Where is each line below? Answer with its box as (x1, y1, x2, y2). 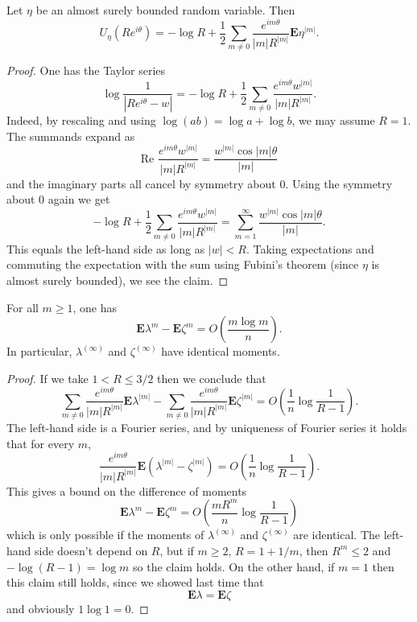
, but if (159, 542, 194, 558)
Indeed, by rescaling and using (6, 112, 156, 129)
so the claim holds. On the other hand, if (133, 558, 335, 575)
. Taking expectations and (246, 240, 374, 257)
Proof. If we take (6, 369, 89, 386)
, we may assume (291, 112, 375, 129)
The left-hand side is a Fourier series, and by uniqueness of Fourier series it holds (6, 419, 407, 436)
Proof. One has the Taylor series (6, 62, 166, 79)
